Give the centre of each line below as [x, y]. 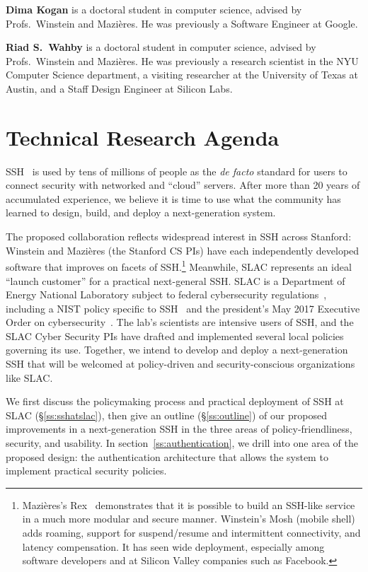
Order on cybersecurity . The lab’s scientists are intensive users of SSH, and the [180, 322]
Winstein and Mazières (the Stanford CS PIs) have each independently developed [183, 250]
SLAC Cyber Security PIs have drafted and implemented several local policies [175, 335]
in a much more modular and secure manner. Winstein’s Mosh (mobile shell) [189, 519]
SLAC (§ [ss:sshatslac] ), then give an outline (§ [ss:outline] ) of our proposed [166, 415]
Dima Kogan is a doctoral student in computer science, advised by [154, 9]
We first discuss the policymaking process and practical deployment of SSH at [175, 401]
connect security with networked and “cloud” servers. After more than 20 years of [183, 185]
